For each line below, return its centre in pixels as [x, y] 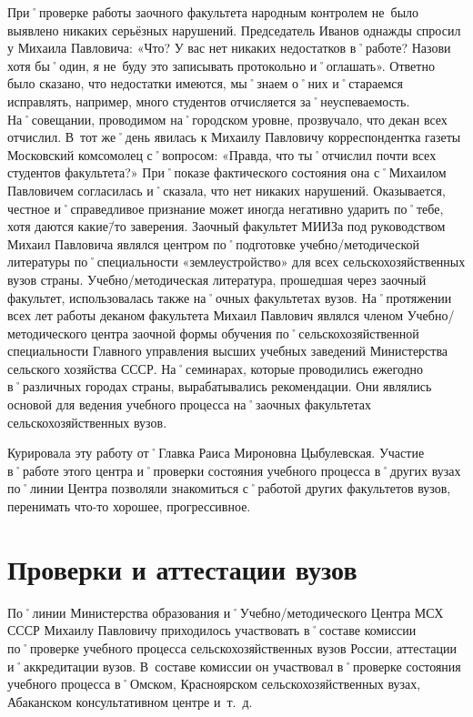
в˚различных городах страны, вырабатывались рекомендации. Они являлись [220, 386]
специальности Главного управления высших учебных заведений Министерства [228, 351]
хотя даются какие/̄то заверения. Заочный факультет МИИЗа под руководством [226, 226]
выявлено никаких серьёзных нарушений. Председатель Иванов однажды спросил [234, 30]
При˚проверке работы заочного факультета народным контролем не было [213, 12]
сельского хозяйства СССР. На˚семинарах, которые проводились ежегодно [216, 368]
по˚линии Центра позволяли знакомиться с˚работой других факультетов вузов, [229, 488]
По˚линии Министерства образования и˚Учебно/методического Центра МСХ [226, 612]
